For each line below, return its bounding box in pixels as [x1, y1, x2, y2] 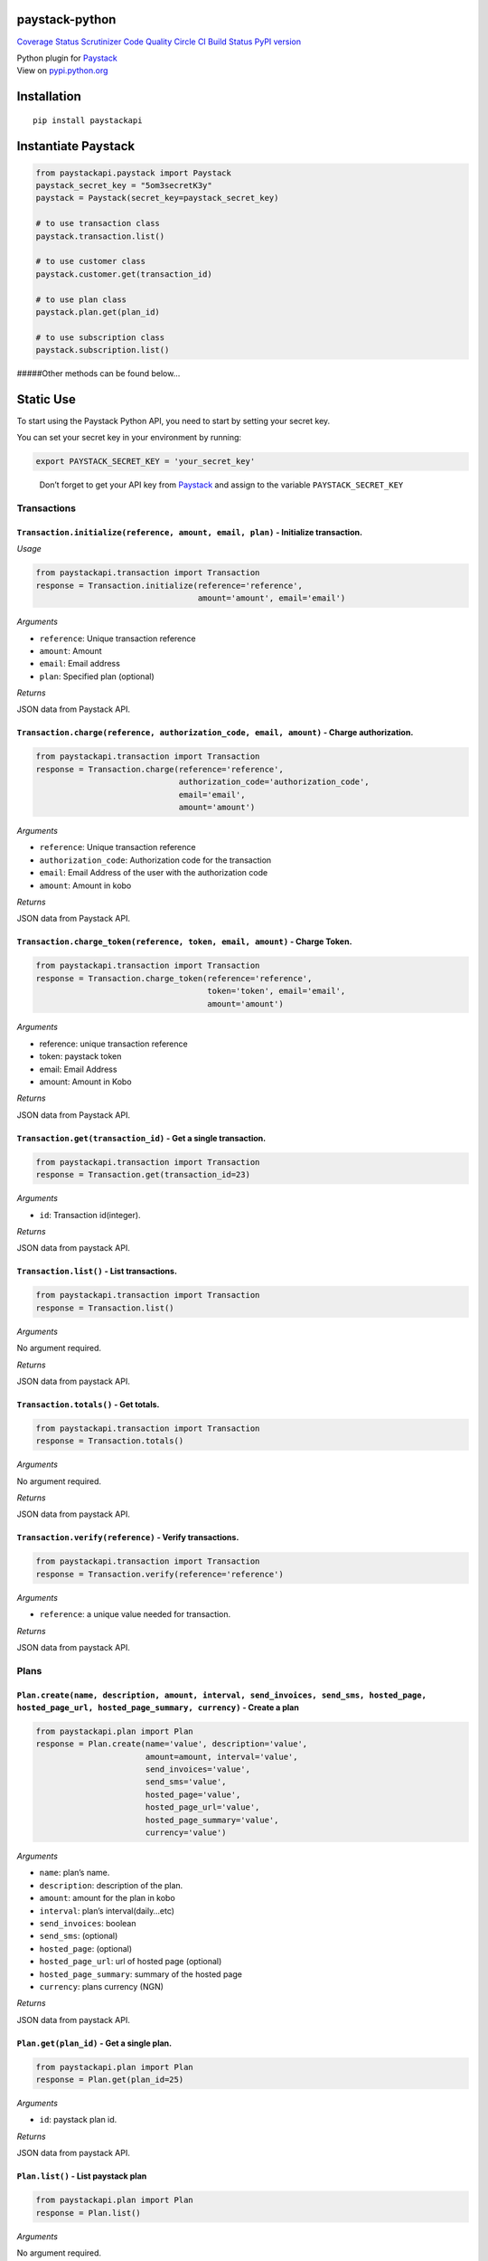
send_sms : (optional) [39, 1931, 118, 1942]
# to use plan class [35, 294, 127, 305]
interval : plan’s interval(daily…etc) [39, 1905, 175, 1916]
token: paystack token [39, 1051, 122, 1062]
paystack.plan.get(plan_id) [35, 307, 160, 317]
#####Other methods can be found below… [16, 368, 181, 379]
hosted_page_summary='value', [145, 1814, 279, 1825]
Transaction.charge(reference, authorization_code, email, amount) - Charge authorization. [16, 727, 414, 738]
